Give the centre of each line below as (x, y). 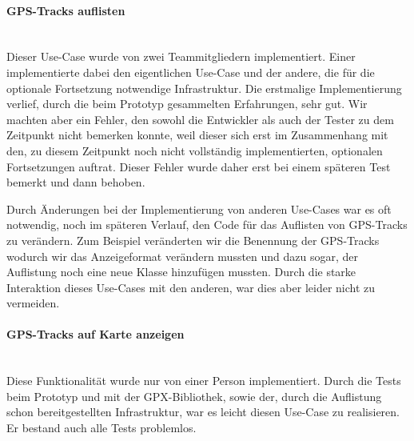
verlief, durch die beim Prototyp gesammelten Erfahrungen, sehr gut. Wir (187, 104)
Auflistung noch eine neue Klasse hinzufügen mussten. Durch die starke (181, 272)
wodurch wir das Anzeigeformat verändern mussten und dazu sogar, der (183, 256)
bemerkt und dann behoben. (76, 182)
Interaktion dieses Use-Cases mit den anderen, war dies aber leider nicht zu (191, 287)
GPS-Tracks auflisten (66, 10)
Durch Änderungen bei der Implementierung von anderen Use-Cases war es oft (199, 208)
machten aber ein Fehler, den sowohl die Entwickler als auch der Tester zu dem (200, 119)
